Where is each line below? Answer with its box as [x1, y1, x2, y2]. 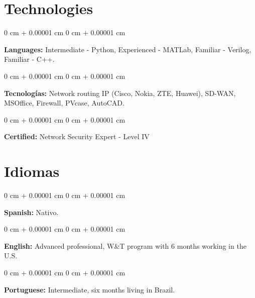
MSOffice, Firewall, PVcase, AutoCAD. [4, 97, 124, 108]
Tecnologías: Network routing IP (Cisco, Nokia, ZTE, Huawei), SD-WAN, [4, 87, 236, 98]
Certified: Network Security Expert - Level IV [4, 131, 150, 142]
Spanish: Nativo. [4, 207, 59, 217]
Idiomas [4, 161, 60, 181]
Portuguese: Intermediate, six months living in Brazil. [4, 284, 175, 294]
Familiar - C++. [4, 54, 55, 64]
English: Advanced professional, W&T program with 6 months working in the [4, 240, 246, 251]
